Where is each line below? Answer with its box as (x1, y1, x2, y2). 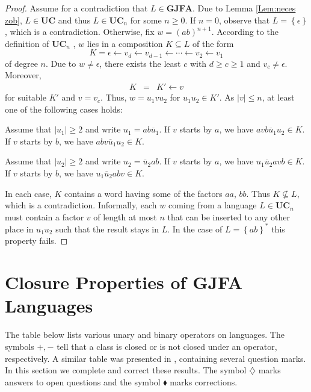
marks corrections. (170, 375, 238, 388)
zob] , (5, 13, 22, 26)
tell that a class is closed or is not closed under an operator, (57, 340, 277, 352)
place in (5, 222, 34, 235)
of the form (192, 37, 234, 49)
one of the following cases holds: (5, 102, 123, 115)
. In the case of (167, 222, 223, 235)
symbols (5, 340, 34, 352)
